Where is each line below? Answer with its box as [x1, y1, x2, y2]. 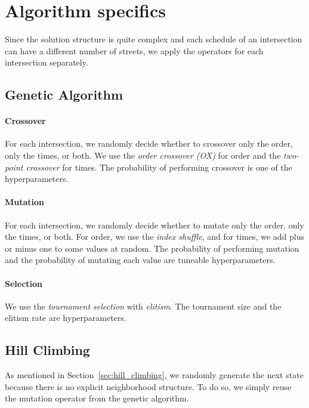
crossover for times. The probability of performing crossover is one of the [26, 160, 292, 173]
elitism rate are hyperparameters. [5, 311, 126, 324]
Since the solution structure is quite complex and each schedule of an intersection [5, 33, 302, 45]
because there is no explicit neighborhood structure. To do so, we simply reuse [5, 380, 292, 392]
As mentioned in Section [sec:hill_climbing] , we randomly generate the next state [5, 369, 304, 381]
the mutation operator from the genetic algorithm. [5, 392, 189, 404]
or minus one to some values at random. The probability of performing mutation [5, 242, 299, 254]
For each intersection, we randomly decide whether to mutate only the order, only [5, 218, 304, 231]
